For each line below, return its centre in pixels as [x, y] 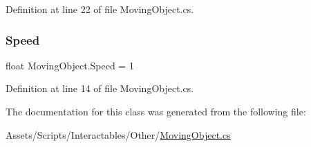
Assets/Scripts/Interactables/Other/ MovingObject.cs [118, 134]
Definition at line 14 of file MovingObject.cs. [100, 88]
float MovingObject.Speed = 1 [70, 65]
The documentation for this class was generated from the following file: [156, 111]
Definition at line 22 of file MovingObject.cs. [100, 9]
